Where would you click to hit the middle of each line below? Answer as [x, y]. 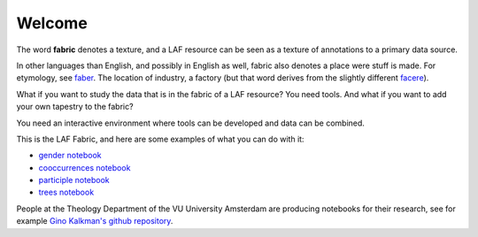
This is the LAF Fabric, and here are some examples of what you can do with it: [160, 139]
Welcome [52, 23]
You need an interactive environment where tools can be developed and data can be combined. [190, 123]
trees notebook [66, 192]
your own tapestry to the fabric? [75, 107]
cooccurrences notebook [85, 167]
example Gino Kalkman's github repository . [95, 221]
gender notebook [70, 156]
